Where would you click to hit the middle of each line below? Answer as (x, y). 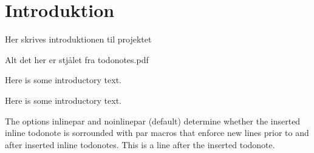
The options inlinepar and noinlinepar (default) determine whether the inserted (153, 121)
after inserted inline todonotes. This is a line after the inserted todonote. (140, 144)
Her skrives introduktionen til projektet (78, 39)
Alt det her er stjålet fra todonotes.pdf (77, 59)
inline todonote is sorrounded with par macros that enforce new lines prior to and (157, 133)
